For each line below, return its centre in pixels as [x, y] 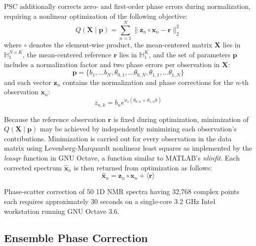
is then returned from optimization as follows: [143, 167]
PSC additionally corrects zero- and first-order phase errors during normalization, [127, 6]
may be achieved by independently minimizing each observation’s [138, 129]
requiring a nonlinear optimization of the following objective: [96, 16]
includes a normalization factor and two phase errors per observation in [112, 64]
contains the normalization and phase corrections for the [148, 82]
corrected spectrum [33, 167]
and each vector [28, 82]
